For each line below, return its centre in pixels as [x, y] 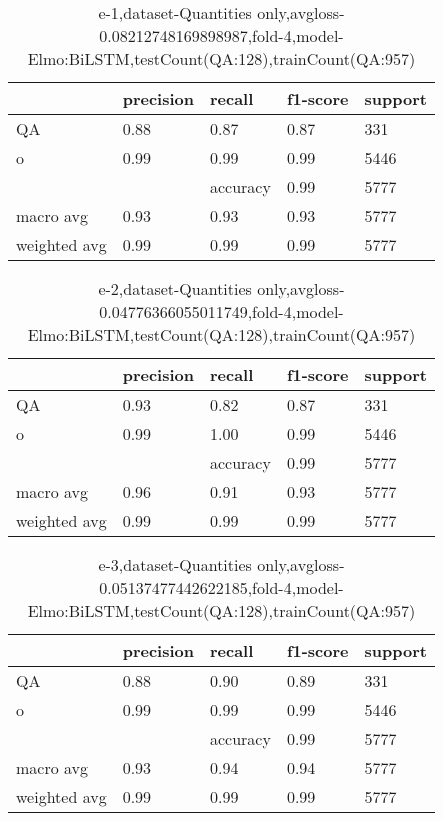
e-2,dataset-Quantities [175, 288]
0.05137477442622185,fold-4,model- [221, 587]
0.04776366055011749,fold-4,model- [221, 311]
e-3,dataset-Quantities [175, 564]
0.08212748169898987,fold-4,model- [221, 35]
